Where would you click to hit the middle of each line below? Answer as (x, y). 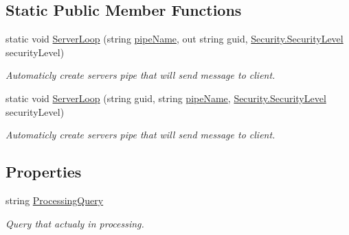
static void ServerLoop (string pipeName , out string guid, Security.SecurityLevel (174, 39)
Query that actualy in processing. (75, 223)
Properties (44, 172)
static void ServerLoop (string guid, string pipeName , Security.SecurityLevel (166, 98)
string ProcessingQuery (55, 200)
